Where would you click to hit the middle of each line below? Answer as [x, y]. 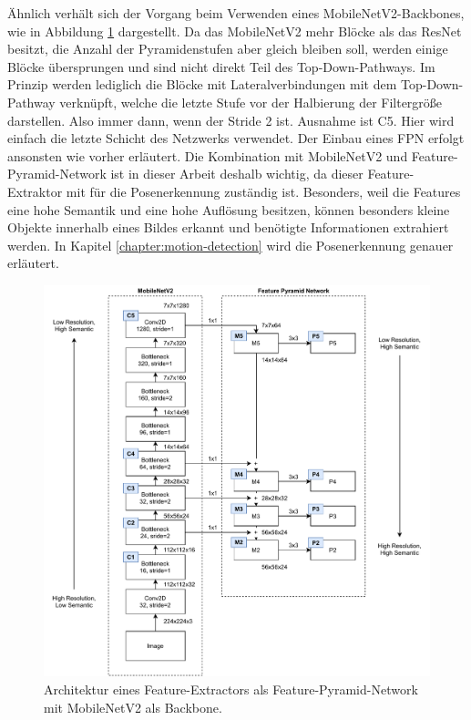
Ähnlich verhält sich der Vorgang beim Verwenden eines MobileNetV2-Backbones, [236, 13]
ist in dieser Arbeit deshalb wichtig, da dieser [237, 174]
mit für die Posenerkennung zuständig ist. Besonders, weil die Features [263, 191]
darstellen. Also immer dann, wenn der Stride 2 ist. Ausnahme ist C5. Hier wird [231, 120]
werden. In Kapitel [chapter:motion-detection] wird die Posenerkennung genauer [230, 245]
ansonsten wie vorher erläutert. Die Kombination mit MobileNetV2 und [208, 155]
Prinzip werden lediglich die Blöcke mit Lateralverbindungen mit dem [202, 84]
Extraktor [35, 191]
